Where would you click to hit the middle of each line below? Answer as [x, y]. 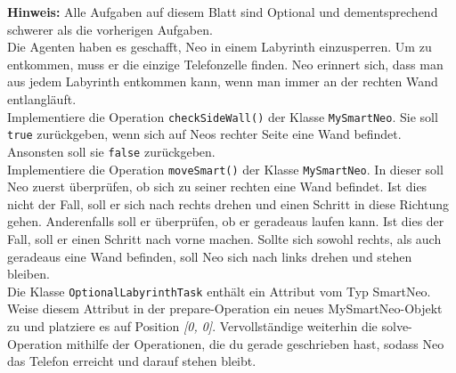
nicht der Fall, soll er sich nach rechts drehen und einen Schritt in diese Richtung [228, 203]
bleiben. [28, 274]
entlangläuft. [42, 98]
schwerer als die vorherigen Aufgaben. [110, 29]
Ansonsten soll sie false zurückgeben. [111, 151]
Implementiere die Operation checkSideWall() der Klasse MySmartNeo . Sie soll [223, 116]
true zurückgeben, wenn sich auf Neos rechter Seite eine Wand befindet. [204, 134]
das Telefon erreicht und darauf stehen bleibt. [132, 361]
